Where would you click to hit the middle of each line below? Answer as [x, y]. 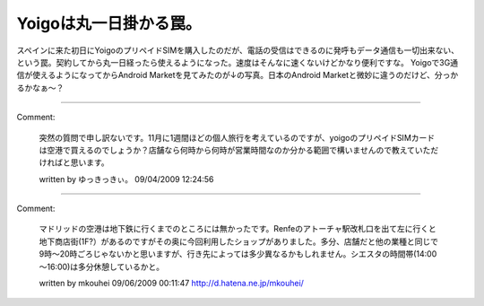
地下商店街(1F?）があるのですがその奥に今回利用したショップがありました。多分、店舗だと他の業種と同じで [239, 241]
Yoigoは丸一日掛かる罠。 [109, 23]
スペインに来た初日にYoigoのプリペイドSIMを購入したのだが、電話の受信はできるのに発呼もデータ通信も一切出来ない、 [238, 50]
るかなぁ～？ [40, 87]
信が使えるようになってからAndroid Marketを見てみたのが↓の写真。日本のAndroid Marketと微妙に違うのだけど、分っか [238, 75]
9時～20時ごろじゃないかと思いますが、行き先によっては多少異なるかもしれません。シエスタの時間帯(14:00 [238, 254]
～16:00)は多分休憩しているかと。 [102, 267]
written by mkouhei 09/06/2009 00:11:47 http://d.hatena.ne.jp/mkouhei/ [172, 284]
